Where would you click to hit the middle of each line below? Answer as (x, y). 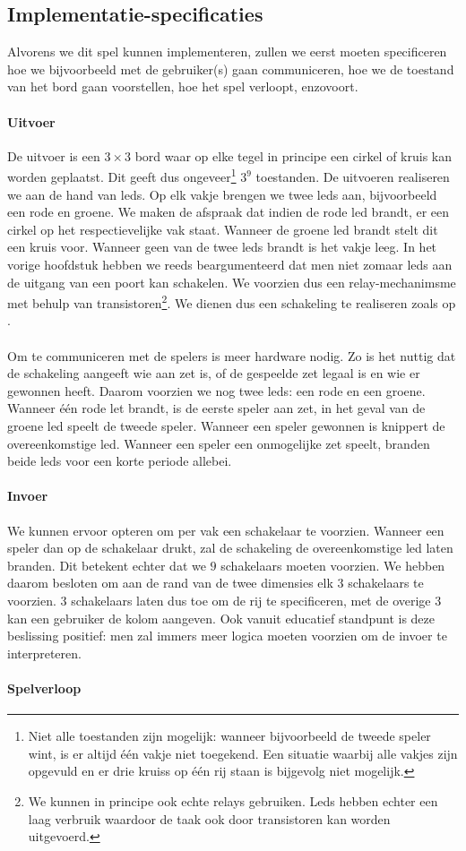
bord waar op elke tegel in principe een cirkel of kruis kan (293, 155)
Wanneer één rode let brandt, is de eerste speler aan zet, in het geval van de (216, 408)
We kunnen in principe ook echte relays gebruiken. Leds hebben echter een (233, 800)
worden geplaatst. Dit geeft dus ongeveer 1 (122, 176)
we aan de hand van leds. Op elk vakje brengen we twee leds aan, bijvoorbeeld (222, 194)
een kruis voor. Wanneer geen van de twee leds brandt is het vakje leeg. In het (222, 247)
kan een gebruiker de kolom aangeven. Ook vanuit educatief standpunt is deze (221, 618)
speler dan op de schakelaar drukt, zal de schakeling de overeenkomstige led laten (230, 548)
